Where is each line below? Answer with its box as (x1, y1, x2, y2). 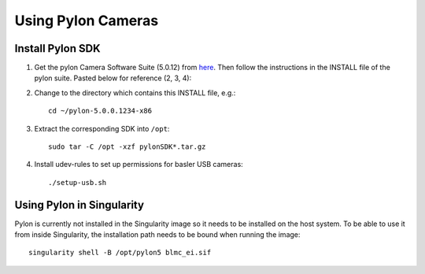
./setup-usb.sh (48, 178, 107, 187)
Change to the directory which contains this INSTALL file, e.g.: (34, 87, 236, 98)
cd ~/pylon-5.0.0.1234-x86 (48, 106, 153, 116)
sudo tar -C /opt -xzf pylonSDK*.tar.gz (48, 143, 206, 151)
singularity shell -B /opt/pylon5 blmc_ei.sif (28, 248, 212, 257)
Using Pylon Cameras (14, 12, 159, 29)
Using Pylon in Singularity (14, 198, 145, 212)
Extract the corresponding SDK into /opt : (34, 124, 170, 133)
